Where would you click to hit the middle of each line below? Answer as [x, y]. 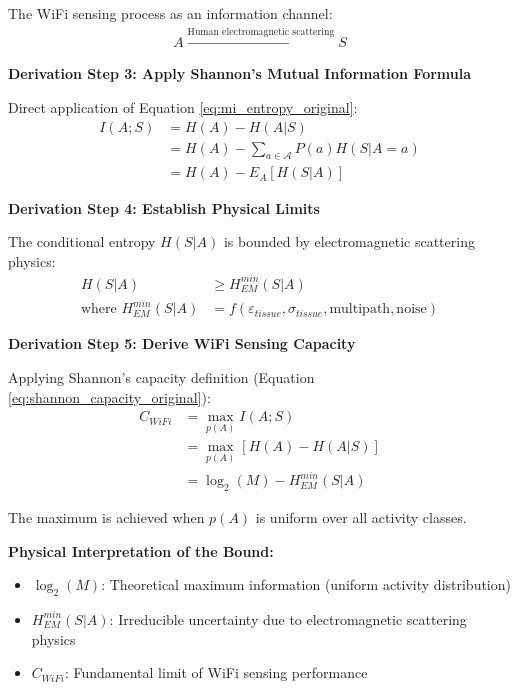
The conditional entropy [82, 241]
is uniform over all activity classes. [361, 516]
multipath [360, 309]
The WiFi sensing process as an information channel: [170, 13]
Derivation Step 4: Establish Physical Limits [164, 207]
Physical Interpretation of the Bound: [141, 550]
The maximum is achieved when [106, 516]
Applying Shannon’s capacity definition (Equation [161, 376]
